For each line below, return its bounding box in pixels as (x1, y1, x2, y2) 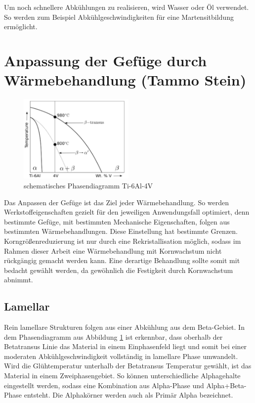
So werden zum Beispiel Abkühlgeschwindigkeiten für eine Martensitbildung (4, 11, 234, 22)
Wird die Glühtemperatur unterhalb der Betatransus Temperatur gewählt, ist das (4, 360, 252, 371)
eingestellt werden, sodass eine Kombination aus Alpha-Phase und (4, 380, 204, 390)
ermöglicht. (4, 21, 38, 32)
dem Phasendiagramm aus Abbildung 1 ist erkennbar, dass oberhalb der (4, 331, 223, 342)
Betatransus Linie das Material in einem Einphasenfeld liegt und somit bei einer (4, 341, 247, 352)
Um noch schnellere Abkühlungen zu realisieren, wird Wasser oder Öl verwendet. (4, 2, 249, 12)
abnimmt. (4, 274, 33, 285)
